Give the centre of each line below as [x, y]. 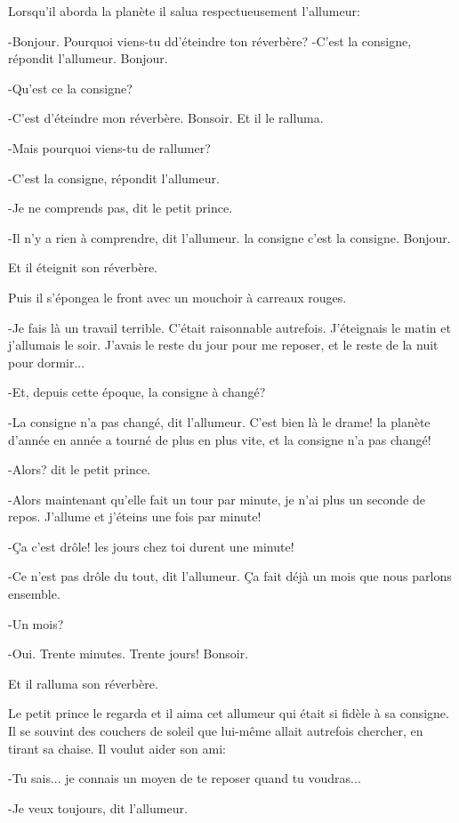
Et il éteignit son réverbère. [83, 267]
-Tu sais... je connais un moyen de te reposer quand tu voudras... [185, 778]
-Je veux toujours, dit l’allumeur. [98, 807]
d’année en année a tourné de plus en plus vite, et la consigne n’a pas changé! [220, 439]
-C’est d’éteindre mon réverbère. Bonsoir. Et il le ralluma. [166, 118]
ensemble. [34, 594]
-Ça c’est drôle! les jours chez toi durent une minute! [151, 546]
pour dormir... [47, 362]
